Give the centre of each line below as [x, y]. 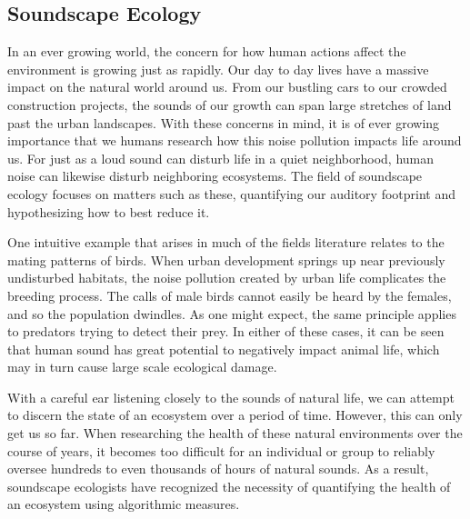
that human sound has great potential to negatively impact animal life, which [224, 349]
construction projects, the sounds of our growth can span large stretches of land [230, 104]
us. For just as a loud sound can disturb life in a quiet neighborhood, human [220, 158]
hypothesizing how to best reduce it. [109, 211]
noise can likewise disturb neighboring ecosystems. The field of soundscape [215, 176]
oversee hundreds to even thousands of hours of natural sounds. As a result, [218, 469]
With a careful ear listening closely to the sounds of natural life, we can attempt [231, 397]
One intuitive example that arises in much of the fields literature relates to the [226, 242]
